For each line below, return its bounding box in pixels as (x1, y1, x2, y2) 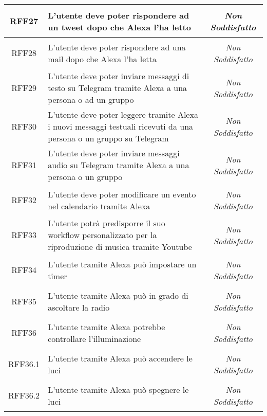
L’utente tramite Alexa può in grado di (48, 289, 188, 301)
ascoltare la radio (48, 301, 110, 313)
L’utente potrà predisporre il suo (48, 217, 165, 229)
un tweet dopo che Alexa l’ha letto (48, 21, 191, 33)
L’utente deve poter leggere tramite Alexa (48, 108, 198, 120)
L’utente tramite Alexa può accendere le (48, 352, 193, 364)
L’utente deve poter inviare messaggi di (48, 70, 189, 82)
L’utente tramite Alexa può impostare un (48, 258, 197, 270)
